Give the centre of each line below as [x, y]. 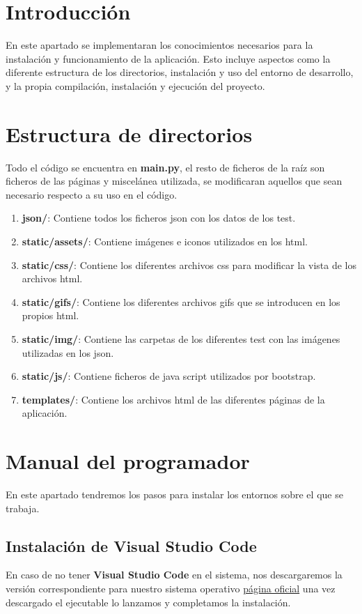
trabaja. [23, 508]
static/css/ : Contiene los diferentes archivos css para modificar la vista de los [189, 264]
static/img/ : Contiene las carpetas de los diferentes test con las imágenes [181, 338]
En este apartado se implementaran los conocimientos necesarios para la [159, 45]
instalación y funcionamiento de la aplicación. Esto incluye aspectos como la [168, 58]
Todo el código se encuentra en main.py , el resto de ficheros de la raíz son [165, 167]
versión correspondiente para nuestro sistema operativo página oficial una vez [171, 589]
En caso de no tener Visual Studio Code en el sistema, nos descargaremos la [174, 575]
